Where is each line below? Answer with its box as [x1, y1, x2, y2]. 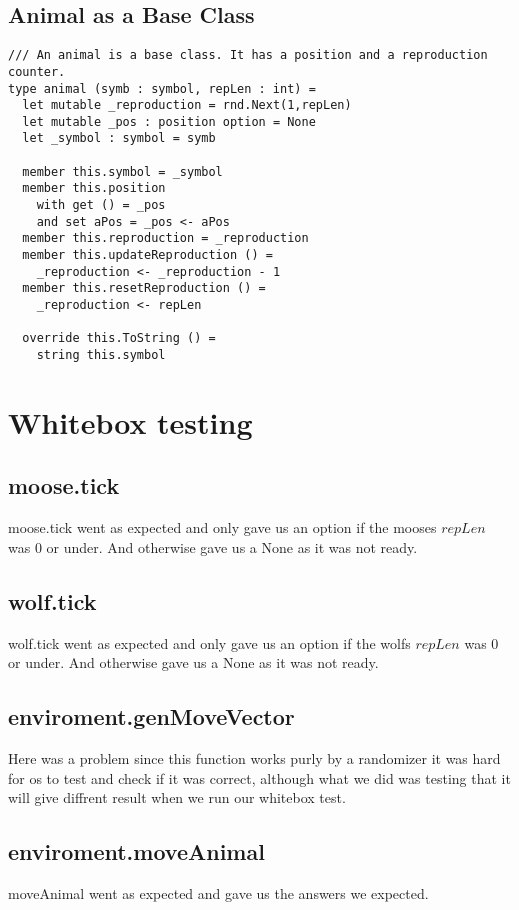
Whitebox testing [8, 401, 253, 442]
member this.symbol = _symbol [22, 164, 223, 179]
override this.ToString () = [22, 331, 216, 346]
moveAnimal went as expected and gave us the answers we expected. [8, 883, 429, 904]
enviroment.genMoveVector [8, 701, 295, 732]
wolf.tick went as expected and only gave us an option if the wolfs [8, 632, 411, 653]
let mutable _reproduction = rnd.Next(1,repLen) [22, 98, 352, 113]
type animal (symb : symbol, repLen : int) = [8, 81, 316, 96]
